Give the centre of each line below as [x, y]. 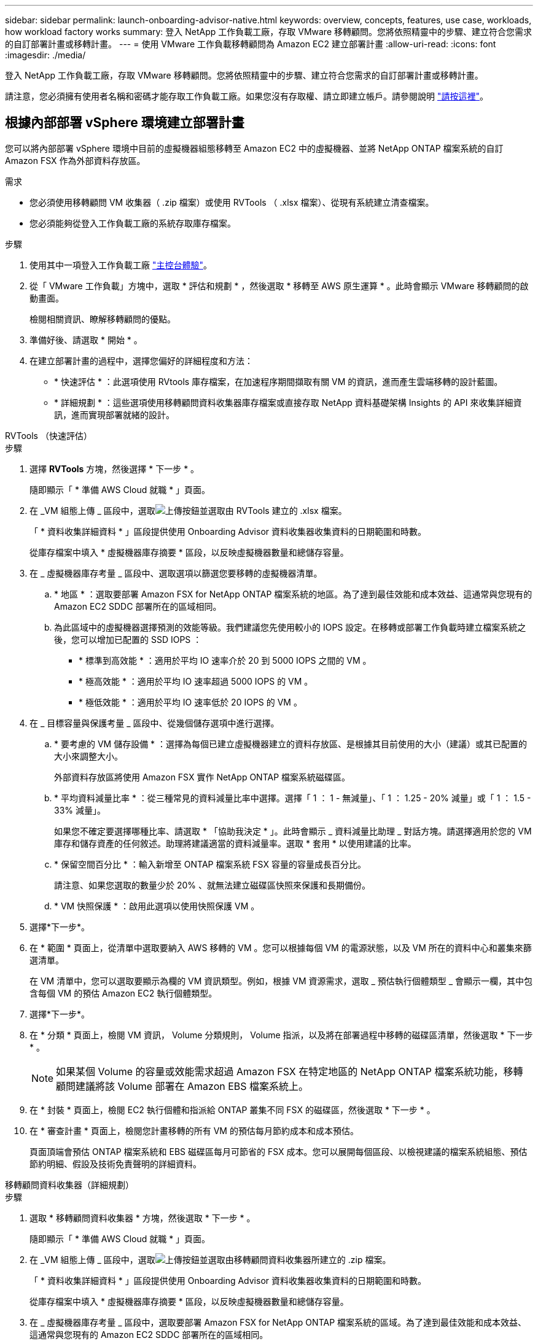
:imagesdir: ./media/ [45, 55]
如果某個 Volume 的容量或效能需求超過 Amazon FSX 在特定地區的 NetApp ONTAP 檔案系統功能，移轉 [290, 1071]
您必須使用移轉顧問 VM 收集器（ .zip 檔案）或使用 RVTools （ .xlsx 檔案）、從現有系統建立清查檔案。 [232, 202]
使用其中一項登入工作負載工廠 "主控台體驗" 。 [121, 265]
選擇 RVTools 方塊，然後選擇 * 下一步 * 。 [115, 468]
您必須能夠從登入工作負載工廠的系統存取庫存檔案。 [133, 223]
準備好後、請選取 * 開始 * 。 [86, 340]
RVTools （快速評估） [49, 435]
